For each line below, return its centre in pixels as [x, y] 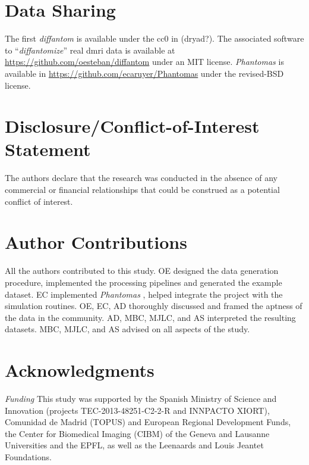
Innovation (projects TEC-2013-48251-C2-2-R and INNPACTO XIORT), [137, 410]
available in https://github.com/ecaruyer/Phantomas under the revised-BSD [144, 73]
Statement [48, 149]
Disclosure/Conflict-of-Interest [132, 126]
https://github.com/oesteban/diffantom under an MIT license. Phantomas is [144, 62]
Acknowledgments [80, 370]
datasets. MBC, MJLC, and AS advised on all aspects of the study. [127, 329]
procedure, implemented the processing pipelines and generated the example [144, 282]
